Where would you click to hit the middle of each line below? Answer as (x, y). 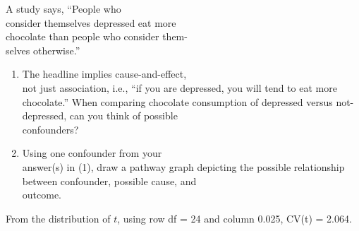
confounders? (50, 129)
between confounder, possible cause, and (109, 180)
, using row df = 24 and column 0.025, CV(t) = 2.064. (235, 218)
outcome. (42, 195)
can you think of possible (123, 115)
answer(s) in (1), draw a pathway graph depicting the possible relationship (183, 166)
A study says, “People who (63, 8)
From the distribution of (58, 218)
